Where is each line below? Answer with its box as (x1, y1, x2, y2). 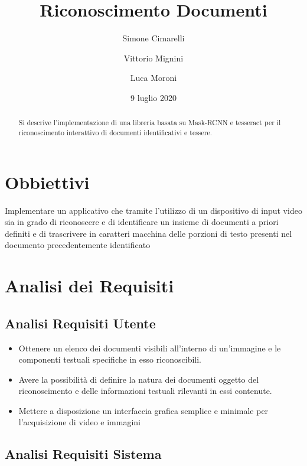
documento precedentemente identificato (5, 239, 151, 251)
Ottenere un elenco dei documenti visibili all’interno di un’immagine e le (18, 341, 281, 354)
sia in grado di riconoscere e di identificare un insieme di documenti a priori (5, 216, 279, 228)
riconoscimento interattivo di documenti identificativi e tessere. (18, 127, 213, 137)
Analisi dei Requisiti (5, 273, 174, 298)
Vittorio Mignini (123, 51, 184, 64)
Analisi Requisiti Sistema (5, 445, 162, 463)
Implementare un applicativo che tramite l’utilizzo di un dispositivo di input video (5, 204, 302, 216)
